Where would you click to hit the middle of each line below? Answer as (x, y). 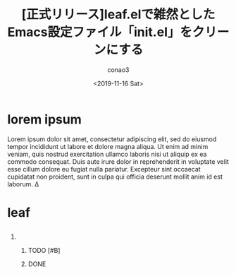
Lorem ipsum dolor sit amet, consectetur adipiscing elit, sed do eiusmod (112, 139)
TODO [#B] (44, 251)
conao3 (118, 70)
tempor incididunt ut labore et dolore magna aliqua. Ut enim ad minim (108, 146)
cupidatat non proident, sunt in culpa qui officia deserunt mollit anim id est (115, 177)
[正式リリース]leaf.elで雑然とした (118, 14)
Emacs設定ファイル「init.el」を (100, 32)
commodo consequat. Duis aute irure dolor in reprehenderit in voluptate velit (118, 161)
